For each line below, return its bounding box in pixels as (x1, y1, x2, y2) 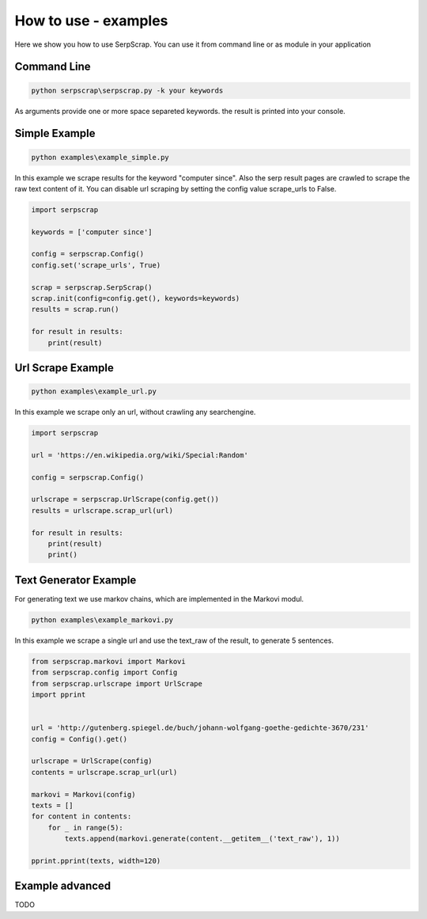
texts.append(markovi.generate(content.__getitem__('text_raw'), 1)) (64, 834, 340, 843)
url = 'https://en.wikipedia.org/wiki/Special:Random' (31, 450, 248, 459)
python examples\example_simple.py (31, 153, 169, 161)
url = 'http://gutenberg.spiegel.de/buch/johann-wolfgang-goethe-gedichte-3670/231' (31, 723, 369, 732)
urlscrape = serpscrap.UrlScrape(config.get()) (31, 495, 219, 504)
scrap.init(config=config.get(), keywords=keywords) (31, 294, 240, 303)
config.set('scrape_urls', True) (31, 260, 161, 269)
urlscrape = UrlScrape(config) (31, 757, 153, 765)
